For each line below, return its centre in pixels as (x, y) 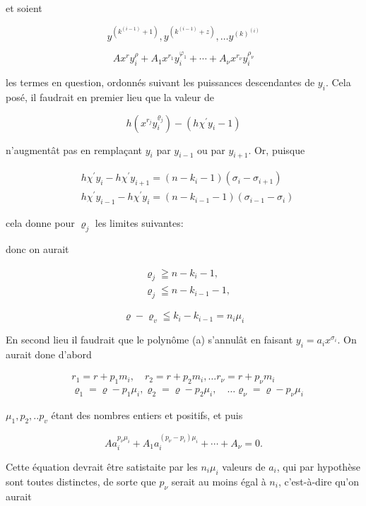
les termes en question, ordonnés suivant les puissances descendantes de (160, 82)
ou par (211, 149)
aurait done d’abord (49, 354)
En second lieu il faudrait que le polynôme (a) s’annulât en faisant (149, 340)
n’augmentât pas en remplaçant (74, 149)
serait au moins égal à (219, 481)
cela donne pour (40, 223)
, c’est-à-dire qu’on (318, 481)
